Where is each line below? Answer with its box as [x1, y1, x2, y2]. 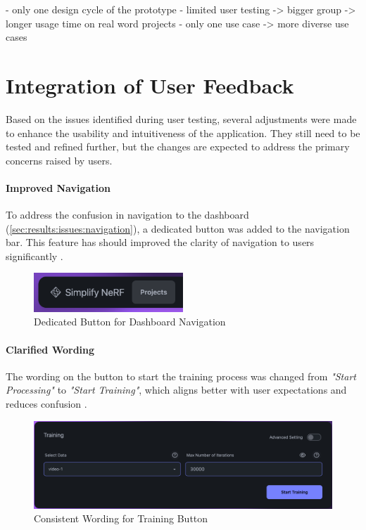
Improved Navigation [6, 180, 111, 195]
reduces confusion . [6, 396, 87, 411]
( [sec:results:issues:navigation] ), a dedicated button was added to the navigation [6, 221, 350, 235]
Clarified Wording [6, 342, 95, 356]
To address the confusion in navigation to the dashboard [6, 207, 249, 222]
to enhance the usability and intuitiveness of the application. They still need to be [6, 125, 360, 140]
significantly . [6, 248, 63, 263]
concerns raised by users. [6, 153, 113, 167]
